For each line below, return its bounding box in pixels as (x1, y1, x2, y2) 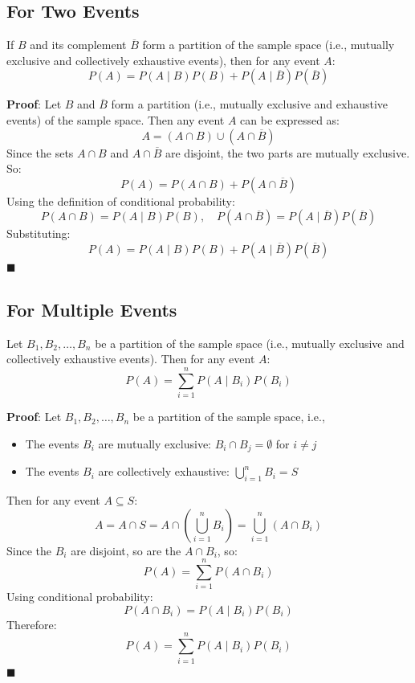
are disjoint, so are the (71, 542, 181, 558)
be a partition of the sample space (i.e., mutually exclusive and (95, 334, 405, 351)
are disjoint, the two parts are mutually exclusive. (165, 144, 410, 161)
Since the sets (6, 144, 74, 161)
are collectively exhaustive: (98, 463, 230, 480)
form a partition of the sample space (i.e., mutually (142, 36, 395, 53)
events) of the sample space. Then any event (6, 111, 225, 128)
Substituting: (6, 225, 71, 242)
